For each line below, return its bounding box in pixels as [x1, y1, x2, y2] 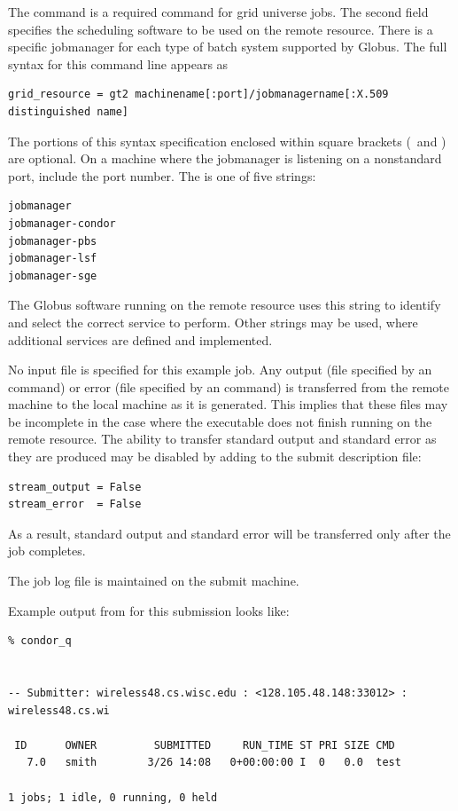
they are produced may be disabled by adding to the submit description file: [8, 447, 422, 466]
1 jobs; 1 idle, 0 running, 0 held [8, 791, 218, 804]
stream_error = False [8, 498, 142, 511]
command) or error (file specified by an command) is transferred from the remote [8, 377, 449, 396]
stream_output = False [8, 480, 142, 493]
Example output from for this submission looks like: [8, 601, 290, 619]
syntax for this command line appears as [8, 54, 229, 73]
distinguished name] [8, 105, 129, 118]
